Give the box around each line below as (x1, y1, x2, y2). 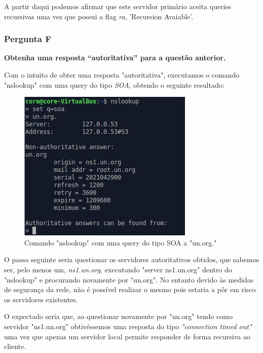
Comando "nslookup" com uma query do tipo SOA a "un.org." (24, 237, 217, 248)
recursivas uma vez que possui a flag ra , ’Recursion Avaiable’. (4, 11, 194, 21)
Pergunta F (4, 32, 52, 45)
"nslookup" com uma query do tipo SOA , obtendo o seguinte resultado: (4, 79, 224, 90)
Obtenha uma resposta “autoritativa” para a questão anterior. (4, 52, 226, 63)
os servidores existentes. (4, 294, 78, 304)
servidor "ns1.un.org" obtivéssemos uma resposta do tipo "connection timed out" (4, 321, 252, 331)
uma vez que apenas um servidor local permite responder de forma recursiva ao (4, 331, 250, 341)
